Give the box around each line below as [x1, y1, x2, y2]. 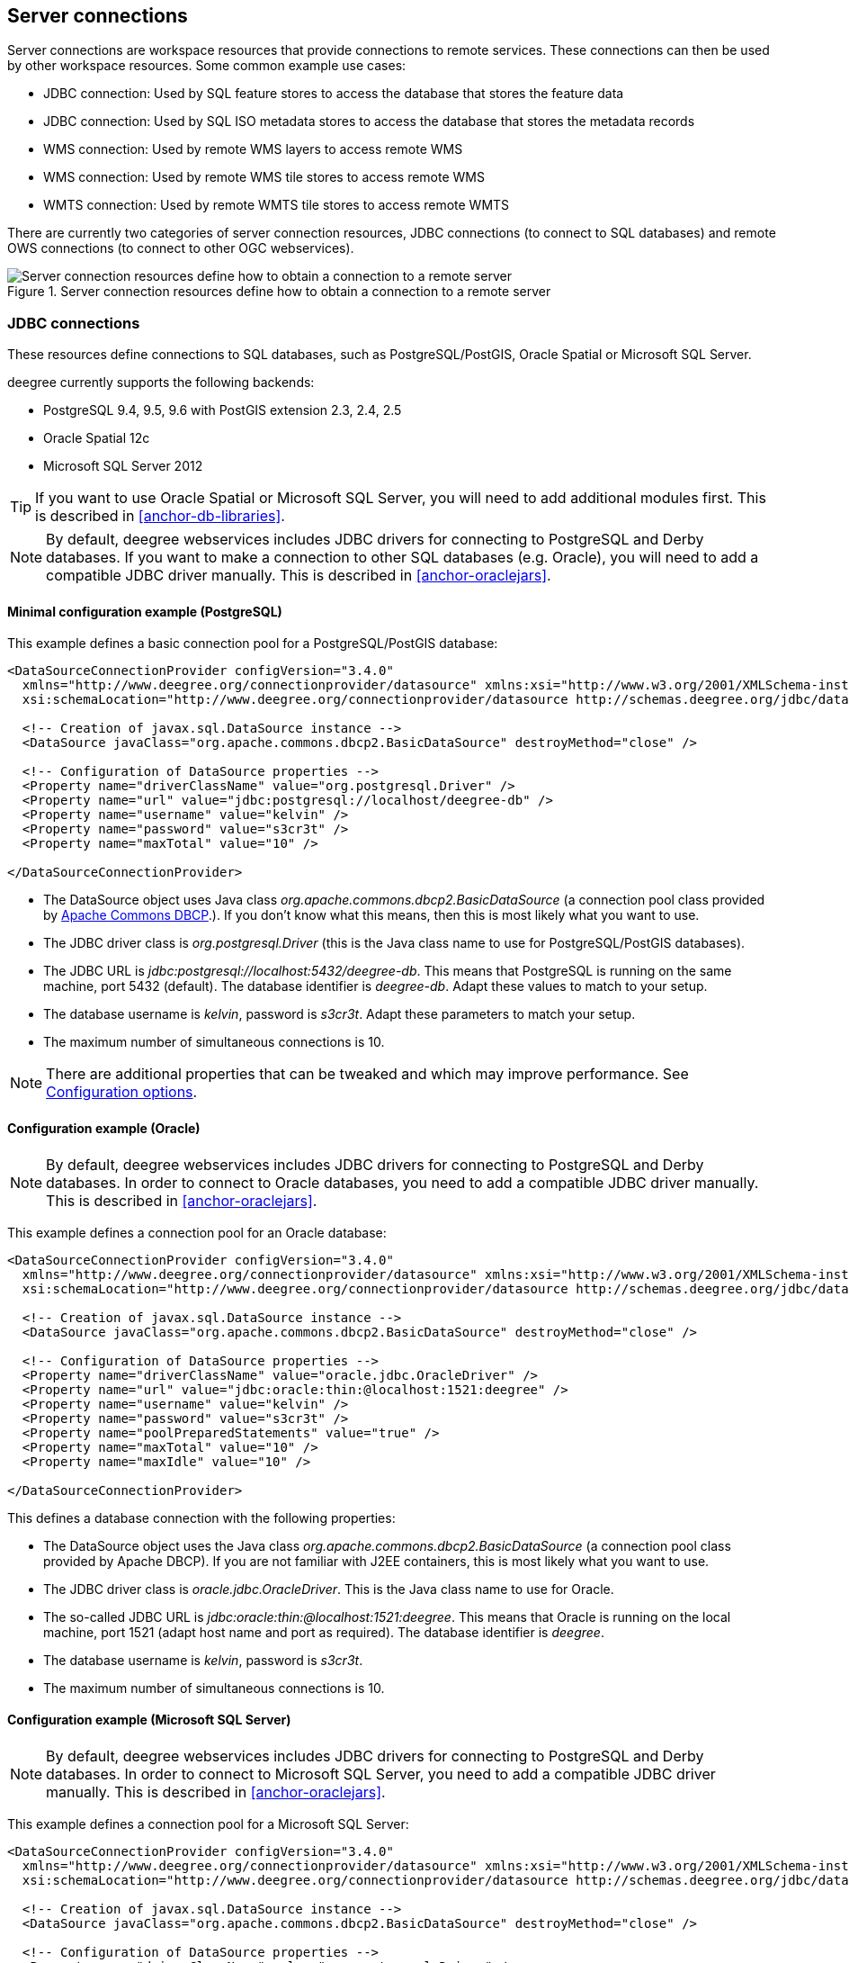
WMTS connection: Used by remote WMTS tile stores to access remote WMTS [43, 197, 510, 213]
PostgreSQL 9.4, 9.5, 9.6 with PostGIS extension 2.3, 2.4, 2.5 [43, 402, 402, 419]
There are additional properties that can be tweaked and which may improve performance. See [46, 1065, 689, 1084]
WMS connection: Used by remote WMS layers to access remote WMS [43, 141, 463, 158]
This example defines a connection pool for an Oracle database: [7, 1224, 387, 1240]
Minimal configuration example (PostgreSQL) [7, 603, 282, 619]
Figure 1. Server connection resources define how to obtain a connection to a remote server [7, 284, 551, 300]
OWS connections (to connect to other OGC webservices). [7, 240, 354, 257]
